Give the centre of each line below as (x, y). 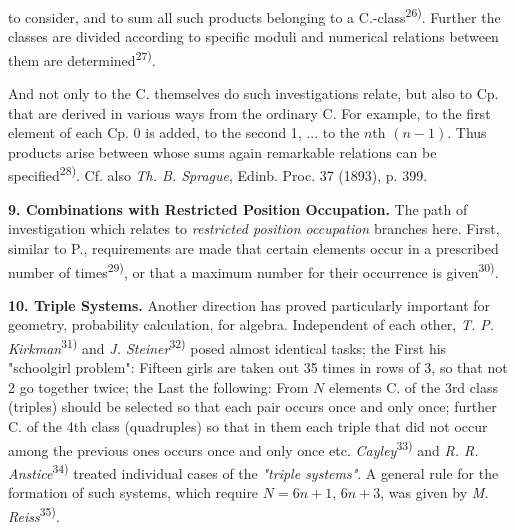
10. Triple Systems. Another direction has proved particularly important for (249, 304)
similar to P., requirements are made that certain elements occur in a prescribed (253, 247)
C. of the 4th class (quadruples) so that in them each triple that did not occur (248, 425)
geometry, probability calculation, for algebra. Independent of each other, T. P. (251, 324)
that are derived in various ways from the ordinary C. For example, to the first (249, 112)
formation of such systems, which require (133, 492)
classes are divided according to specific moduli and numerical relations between (253, 36)
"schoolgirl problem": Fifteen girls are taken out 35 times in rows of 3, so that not (258, 367)
